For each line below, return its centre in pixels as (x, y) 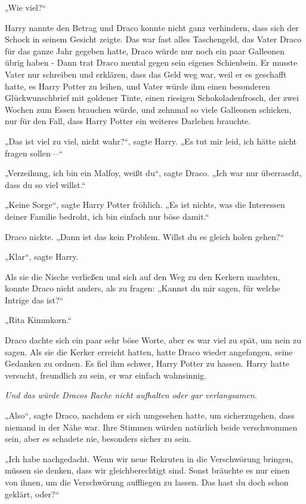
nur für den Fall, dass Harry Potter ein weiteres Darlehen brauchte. (128, 121)
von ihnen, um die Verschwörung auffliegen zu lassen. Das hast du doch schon (147, 482)
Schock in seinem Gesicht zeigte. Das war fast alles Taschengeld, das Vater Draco (153, 39)
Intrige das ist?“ (34, 299)
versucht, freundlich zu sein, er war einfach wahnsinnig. (106, 375)
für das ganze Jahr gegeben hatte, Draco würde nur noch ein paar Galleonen (145, 50)
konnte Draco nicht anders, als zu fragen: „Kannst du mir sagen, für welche (143, 288)
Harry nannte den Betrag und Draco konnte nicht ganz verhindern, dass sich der (152, 27)
